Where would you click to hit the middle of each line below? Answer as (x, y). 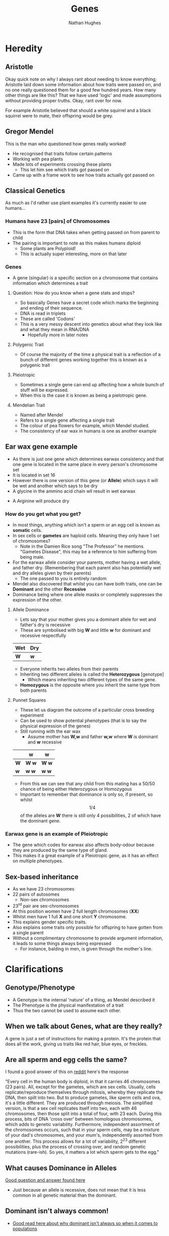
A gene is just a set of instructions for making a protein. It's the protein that (83, 1038)
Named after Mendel (41, 415)
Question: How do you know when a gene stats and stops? (74, 292)
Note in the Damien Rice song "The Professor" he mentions (82, 546)
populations (25, 1228)
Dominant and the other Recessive (49, 589)
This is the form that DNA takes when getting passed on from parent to (86, 232)
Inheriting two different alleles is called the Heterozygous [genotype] (92, 674)
